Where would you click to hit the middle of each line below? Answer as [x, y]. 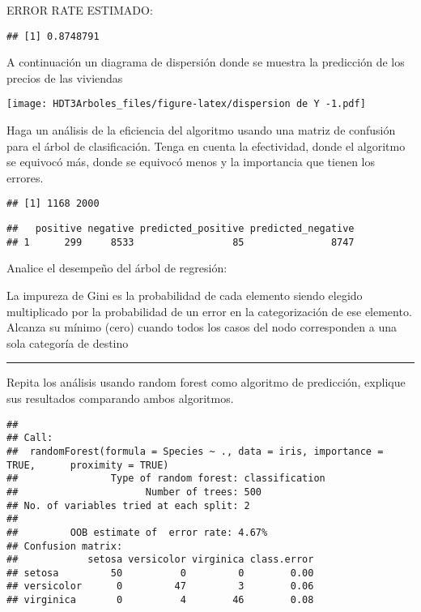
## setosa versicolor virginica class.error [160, 560]
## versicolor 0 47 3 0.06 [160, 586]
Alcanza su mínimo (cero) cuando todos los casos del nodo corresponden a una [202, 327]
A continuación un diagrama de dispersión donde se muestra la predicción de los [206, 62]
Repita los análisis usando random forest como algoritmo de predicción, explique [206, 382]
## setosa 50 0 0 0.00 [160, 573]
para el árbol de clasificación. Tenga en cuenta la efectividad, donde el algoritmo [206, 146]
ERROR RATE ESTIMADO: [80, 10]
